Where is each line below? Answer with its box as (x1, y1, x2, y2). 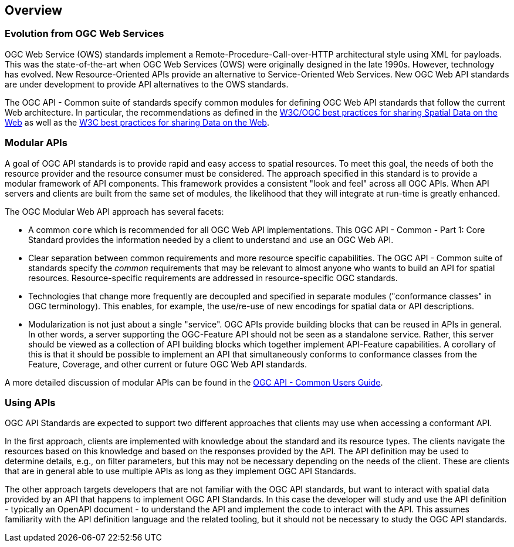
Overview (5, 3, 63, 18)
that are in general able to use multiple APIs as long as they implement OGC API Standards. (5, 466, 357, 477)
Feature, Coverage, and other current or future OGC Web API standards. (28, 359, 307, 369)
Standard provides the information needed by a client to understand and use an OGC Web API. (28, 234, 394, 245)
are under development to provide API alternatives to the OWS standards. (5, 79, 289, 89)
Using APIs (5, 396, 56, 408)
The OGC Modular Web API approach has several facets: (5, 206, 224, 217)
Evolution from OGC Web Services (5, 28, 164, 40)
